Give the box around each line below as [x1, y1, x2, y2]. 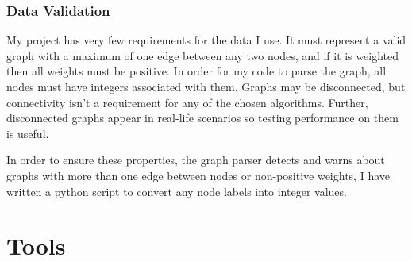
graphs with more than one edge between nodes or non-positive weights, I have [6, 167, 390, 183]
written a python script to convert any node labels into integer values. [6, 182, 347, 199]
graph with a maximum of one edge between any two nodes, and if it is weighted [6, 47, 399, 63]
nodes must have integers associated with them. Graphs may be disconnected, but [6, 79, 406, 94]
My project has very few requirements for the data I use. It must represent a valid [6, 32, 406, 48]
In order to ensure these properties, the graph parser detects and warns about [6, 152, 385, 168]
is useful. [6, 125, 49, 141]
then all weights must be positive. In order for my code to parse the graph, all [6, 63, 387, 79]
